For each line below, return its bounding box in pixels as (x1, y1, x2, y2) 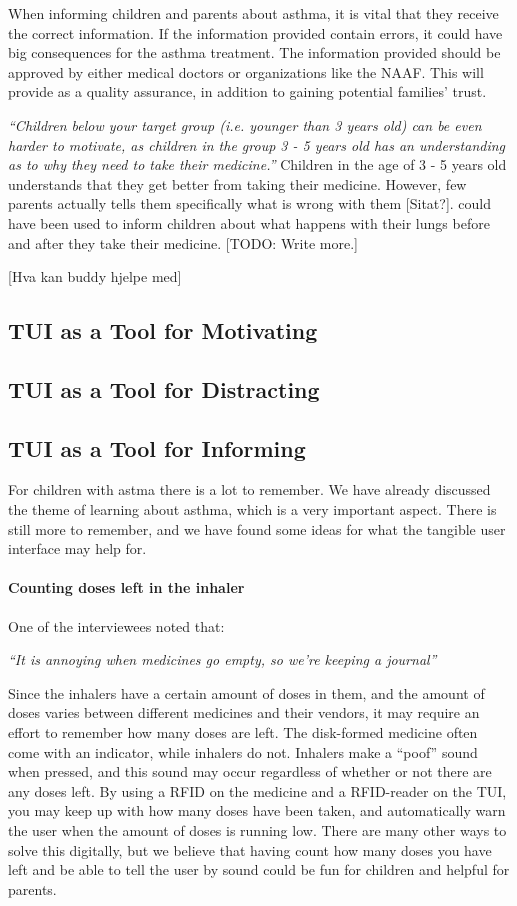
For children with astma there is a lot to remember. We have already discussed (8, 479, 491, 500)
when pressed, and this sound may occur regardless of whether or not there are (8, 761, 492, 782)
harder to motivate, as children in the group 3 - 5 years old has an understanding (8, 134, 506, 155)
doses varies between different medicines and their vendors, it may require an (8, 702, 480, 723)
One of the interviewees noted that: (8, 615, 225, 636)
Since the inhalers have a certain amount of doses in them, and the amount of (8, 682, 485, 703)
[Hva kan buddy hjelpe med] (8, 266, 182, 287)
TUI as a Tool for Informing (8, 432, 306, 463)
